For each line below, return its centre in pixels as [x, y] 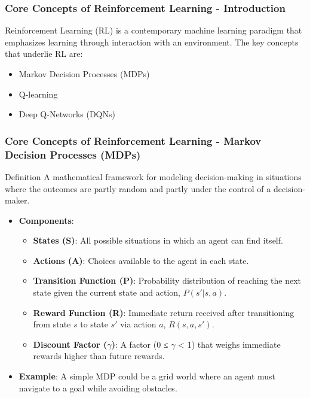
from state [52, 324]
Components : [46, 220]
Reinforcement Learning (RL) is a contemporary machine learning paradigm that [154, 30]
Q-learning [38, 94]
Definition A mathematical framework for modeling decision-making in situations [153, 176]
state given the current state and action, [107, 292]
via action [138, 324]
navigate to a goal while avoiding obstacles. [98, 388]
